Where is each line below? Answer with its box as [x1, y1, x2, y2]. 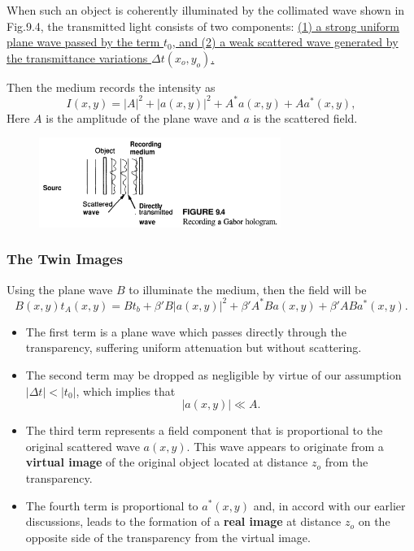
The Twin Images [7, 249, 123, 269]
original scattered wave [25, 437, 140, 454]
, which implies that [76, 382, 176, 399]
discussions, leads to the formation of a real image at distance [25, 513, 342, 530]
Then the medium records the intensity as [7, 78, 216, 95]
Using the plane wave [7, 280, 113, 297]
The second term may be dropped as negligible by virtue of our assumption [25, 366, 402, 383]
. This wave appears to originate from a [186, 437, 384, 454]
